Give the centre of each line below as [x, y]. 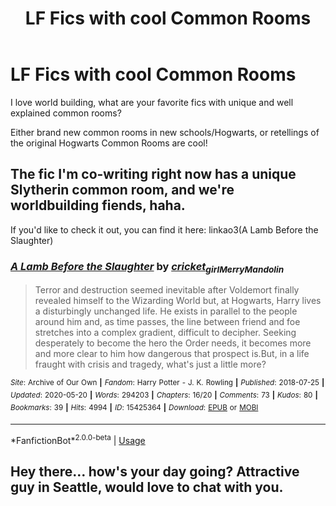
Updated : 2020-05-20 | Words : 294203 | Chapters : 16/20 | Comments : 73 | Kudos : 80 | [164, 395]
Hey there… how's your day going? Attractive [155, 472]
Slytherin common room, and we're [122, 190]
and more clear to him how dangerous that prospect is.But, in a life [172, 354]
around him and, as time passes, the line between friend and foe [167, 322]
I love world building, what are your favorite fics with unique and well [152, 102]
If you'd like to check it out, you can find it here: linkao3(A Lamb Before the [164, 229]
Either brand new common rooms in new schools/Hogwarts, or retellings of [165, 132]
